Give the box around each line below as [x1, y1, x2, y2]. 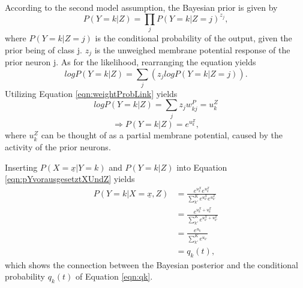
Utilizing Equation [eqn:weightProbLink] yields [5, 87, 178, 99]
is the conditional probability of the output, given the [95, 31, 292, 44]
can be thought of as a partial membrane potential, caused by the [41, 129, 283, 141]
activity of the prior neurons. [5, 141, 111, 153]
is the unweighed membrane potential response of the [94, 43, 290, 56]
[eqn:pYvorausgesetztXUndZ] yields [5, 172, 135, 185]
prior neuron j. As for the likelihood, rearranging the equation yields [5, 55, 256, 68]
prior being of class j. [5, 43, 82, 56]
